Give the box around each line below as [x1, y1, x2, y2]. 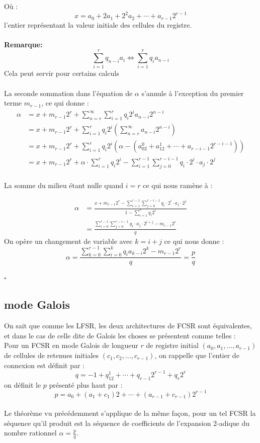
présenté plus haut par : [49, 379, 123, 390]
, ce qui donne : [41, 98, 89, 108]
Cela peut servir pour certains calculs [4, 68, 119, 78]
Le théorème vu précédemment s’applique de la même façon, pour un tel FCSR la [4, 408, 256, 418]
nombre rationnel [4, 427, 57, 438]
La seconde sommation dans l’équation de [4, 87, 133, 98]
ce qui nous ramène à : [143, 180, 213, 190]
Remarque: [4, 39, 43, 49]
